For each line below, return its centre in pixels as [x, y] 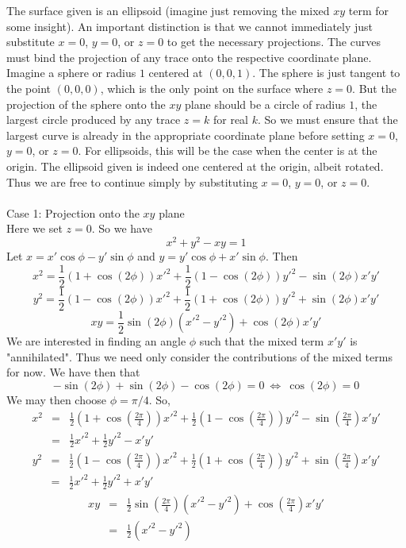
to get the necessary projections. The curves [274, 42]
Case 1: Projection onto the [73, 212]
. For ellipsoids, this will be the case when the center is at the [228, 151]
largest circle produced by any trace [94, 120]
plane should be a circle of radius [265, 104]
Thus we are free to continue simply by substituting [132, 181]
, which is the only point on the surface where [212, 88]
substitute [31, 42]
